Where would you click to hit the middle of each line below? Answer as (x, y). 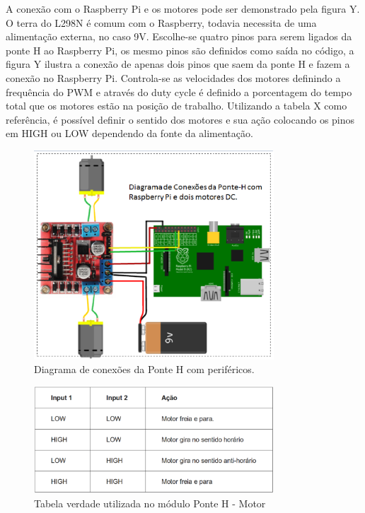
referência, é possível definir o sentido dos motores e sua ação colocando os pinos (180, 119)
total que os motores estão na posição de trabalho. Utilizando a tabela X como (176, 106)
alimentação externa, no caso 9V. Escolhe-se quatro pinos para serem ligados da (179, 36)
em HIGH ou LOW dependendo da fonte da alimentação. (129, 133)
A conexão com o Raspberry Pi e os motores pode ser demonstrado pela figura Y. (183, 8)
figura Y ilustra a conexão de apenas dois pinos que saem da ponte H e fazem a (178, 64)
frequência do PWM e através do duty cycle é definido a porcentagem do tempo (179, 92)
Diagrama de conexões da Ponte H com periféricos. (144, 369)
